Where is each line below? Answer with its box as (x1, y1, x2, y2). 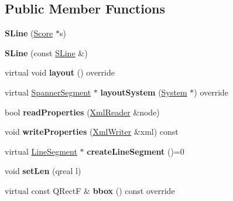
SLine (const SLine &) (5, 46, 88, 59)
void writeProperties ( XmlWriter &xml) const (5, 125, 179, 138)
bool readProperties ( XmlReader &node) (5, 105, 160, 118)
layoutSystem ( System (100, 86, 187, 98)
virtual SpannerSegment (5, 86, 91, 98)
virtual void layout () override (5, 66, 115, 79)
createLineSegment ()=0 (87, 145, 184, 157)
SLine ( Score (5, 27, 53, 39)
